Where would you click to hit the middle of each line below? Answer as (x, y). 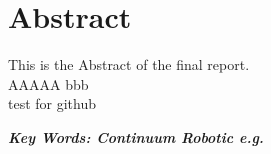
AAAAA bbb (48, 83)
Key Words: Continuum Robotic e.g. (136, 136)
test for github (52, 103)
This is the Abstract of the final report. (129, 64)
